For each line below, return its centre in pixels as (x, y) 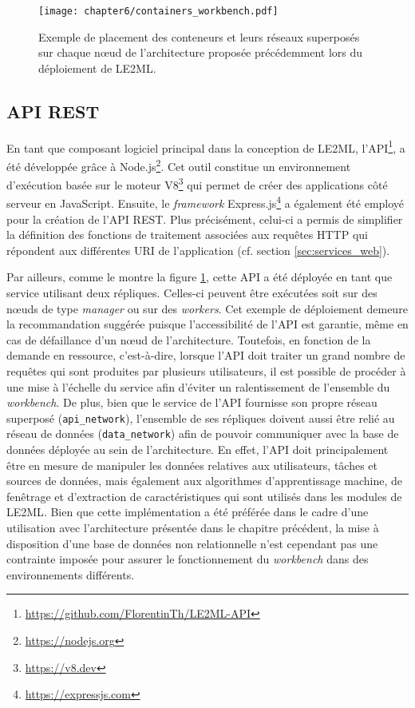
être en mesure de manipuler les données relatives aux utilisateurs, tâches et (192, 465)
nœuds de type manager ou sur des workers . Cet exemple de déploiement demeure (207, 308)
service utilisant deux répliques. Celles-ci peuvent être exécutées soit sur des (192, 293)
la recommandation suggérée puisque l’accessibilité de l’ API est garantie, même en (207, 324)
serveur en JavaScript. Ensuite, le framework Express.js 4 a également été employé (206, 202)
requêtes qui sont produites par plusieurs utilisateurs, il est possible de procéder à (206, 370)
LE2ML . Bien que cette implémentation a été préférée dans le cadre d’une (188, 512)
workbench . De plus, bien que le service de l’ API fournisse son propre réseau (192, 402)
